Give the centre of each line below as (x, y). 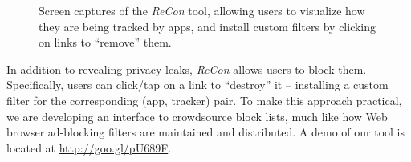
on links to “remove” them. (105, 42)
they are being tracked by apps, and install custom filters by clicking (208, 26)
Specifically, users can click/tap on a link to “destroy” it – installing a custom (197, 85)
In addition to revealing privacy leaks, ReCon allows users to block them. (187, 69)
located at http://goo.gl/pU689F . (89, 147)
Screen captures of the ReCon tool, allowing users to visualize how (202, 10)
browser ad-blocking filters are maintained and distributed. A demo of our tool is (206, 132)
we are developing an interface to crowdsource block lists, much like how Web (197, 116)
